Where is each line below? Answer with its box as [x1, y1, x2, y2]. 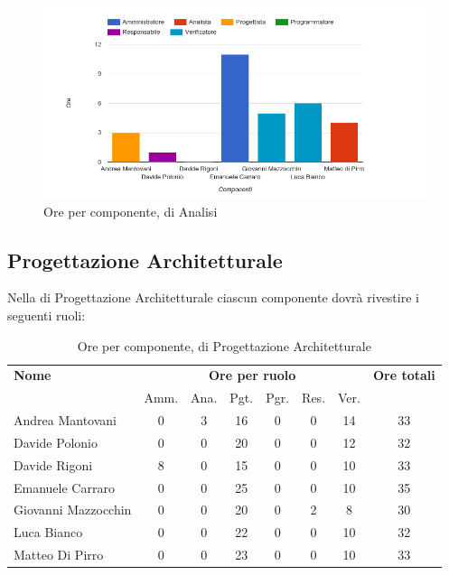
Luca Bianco [14, 523, 83, 542]
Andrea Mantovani [14, 411, 117, 430]
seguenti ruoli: [7, 305, 86, 324]
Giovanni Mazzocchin [14, 500, 132, 519]
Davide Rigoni [14, 455, 93, 474]
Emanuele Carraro [14, 478, 115, 496]
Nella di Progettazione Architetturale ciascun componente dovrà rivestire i [7, 288, 419, 307]
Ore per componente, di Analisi [43, 201, 218, 220]
